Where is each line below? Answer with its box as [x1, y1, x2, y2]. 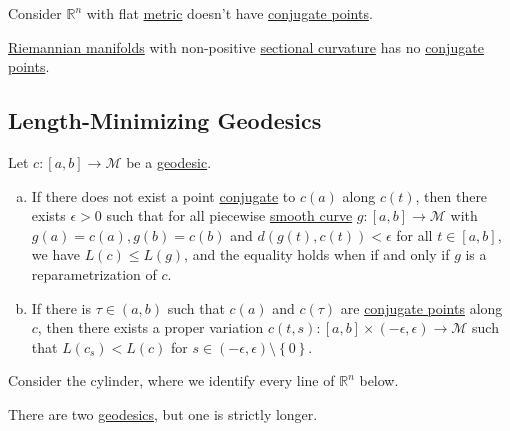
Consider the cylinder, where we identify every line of [8, 370, 335, 391]
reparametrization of [31, 263, 157, 284]
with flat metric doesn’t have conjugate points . [86, 3, 373, 23]
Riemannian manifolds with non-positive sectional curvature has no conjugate [8, 36, 484, 57]
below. [359, 370, 399, 391]
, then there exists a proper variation [37, 317, 264, 338]
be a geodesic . [126, 151, 212, 172]
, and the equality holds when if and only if [184, 244, 450, 265]
